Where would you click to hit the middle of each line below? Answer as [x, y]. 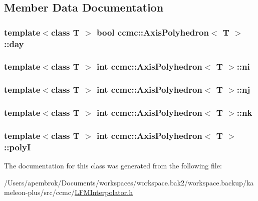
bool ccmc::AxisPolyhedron [153, 32]
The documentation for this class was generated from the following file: [113, 166]
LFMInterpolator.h [103, 192]
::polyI [18, 147]
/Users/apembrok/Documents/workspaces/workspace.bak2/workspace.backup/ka [129, 182]
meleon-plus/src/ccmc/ [39, 192]
